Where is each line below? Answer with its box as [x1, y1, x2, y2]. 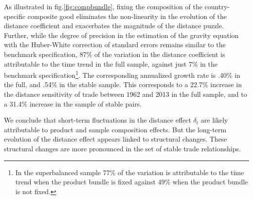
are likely [200, 115, 228, 125]
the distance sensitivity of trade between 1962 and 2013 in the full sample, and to [4, 89, 247, 99]
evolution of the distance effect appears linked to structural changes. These [4, 134, 227, 144]
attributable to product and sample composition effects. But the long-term [4, 124, 227, 134]
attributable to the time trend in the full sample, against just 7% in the [4, 58, 217, 69]
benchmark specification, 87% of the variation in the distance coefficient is [4, 49, 225, 59]
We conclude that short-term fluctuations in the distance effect [4, 115, 191, 125]
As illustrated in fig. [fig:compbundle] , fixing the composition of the [4, 1, 202, 11]
